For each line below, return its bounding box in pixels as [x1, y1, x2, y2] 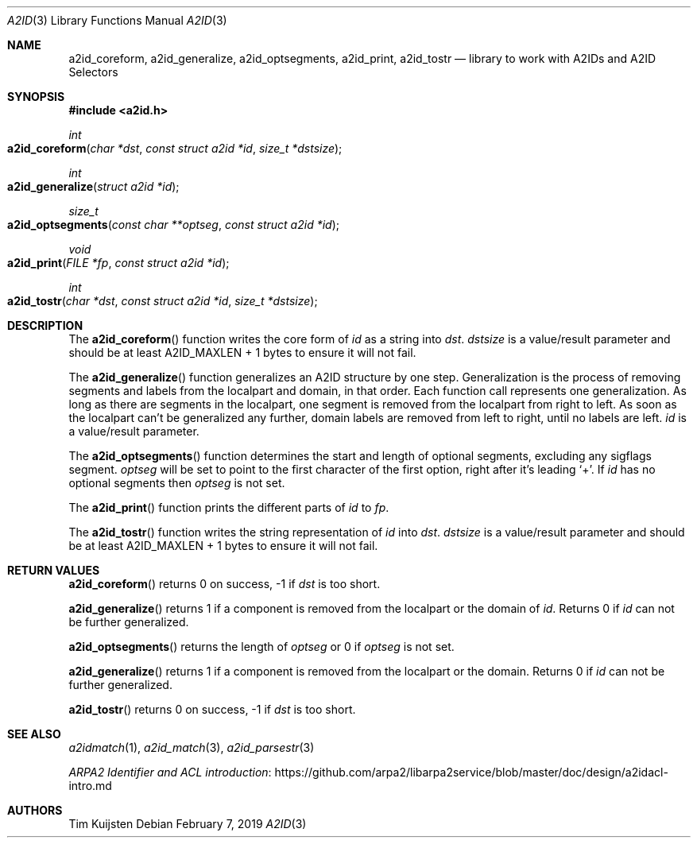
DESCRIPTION [7, 319, 83, 332]
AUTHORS [7, 803, 63, 817]
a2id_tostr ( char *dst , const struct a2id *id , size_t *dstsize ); [7, 294, 318, 308]
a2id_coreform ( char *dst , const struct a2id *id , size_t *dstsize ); [7, 141, 343, 155]
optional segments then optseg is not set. [68, 476, 285, 490]
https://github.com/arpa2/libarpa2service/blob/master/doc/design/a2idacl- [274, 765, 668, 779]
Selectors [68, 65, 118, 79]
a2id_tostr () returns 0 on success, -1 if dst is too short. [68, 703, 356, 716]
